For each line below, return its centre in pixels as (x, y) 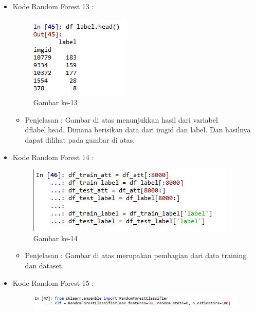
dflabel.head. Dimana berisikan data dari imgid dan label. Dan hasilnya (138, 130)
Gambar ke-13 (55, 102)
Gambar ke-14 (55, 238)
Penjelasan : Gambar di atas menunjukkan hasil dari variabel (121, 119)
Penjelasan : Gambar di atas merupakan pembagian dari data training (136, 255)
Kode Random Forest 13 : (53, 6)
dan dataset (43, 265)
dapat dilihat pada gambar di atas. (80, 139)
